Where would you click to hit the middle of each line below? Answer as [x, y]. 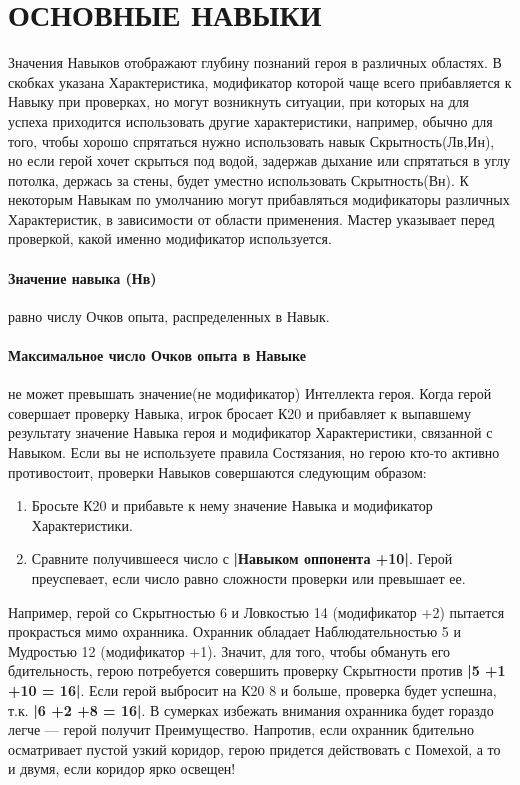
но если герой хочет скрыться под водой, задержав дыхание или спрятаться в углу [259, 160]
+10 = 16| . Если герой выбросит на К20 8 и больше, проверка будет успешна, [252, 689]
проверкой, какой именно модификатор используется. [170, 238]
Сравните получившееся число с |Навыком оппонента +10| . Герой [242, 558]
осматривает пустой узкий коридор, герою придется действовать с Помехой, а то [254, 748]
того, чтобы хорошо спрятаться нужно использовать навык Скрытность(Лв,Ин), [251, 140]
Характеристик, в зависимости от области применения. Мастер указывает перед [251, 218]
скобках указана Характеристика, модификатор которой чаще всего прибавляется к [260, 81]
